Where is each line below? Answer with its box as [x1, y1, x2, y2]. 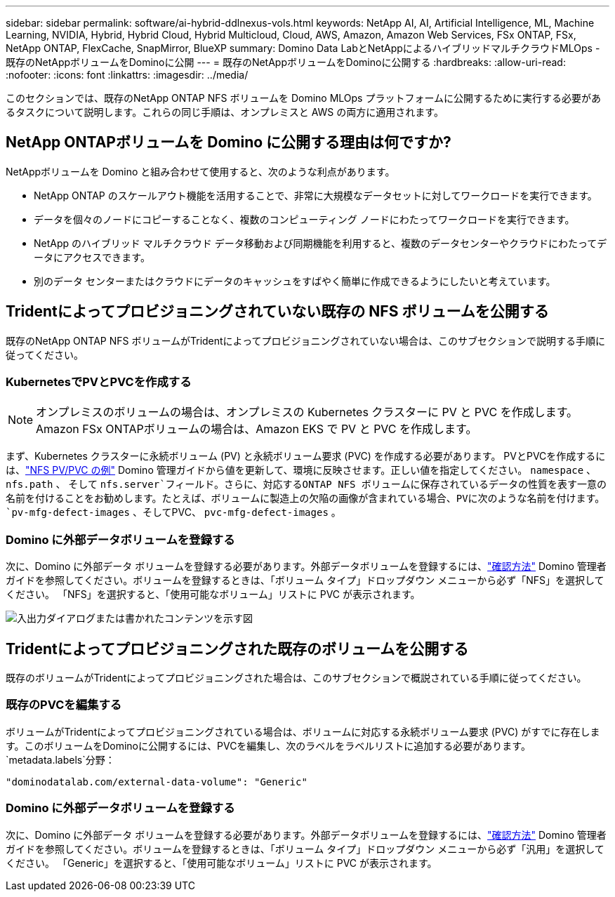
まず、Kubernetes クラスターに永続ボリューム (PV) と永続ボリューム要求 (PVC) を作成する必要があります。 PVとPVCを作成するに [6, 450, 606, 463]
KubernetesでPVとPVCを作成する [6, 375, 192, 390]
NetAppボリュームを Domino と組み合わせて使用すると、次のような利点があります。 [6, 165, 395, 178]
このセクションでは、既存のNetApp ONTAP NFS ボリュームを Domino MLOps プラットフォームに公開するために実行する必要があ [6, 92, 602, 104]
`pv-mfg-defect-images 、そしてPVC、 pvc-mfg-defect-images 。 [6, 506, 341, 519]
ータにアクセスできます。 [34, 251, 150, 263]
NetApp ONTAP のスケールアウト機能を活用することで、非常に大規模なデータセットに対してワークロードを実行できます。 [34, 189, 597, 201]
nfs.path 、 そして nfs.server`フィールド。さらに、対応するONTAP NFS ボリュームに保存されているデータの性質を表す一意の [6, 478, 607, 491]
